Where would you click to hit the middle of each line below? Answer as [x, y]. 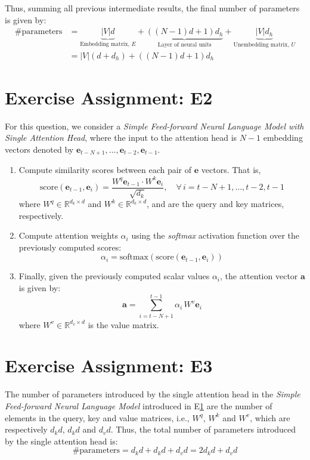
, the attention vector [259, 276]
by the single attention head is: [61, 441]
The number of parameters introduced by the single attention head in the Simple [153, 394]
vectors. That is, [231, 170]
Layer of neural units [185, 45]
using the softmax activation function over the [215, 235]
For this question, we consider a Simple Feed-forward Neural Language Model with [154, 126]
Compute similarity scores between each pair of [105, 170]
